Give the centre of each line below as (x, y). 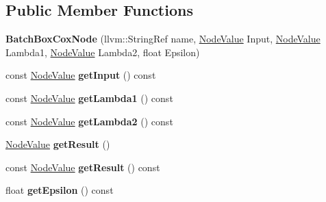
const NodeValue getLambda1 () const (89, 98)
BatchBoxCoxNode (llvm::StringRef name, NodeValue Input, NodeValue (163, 39)
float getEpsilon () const (60, 190)
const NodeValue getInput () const (81, 75)
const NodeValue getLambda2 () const (89, 121)
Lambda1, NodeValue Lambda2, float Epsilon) (103, 52)
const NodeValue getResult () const (83, 167)
